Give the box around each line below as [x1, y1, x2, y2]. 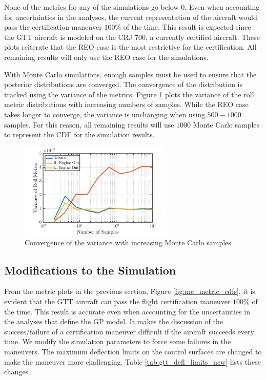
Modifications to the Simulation [4, 262, 176, 278]
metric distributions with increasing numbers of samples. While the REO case [4, 99, 249, 110]
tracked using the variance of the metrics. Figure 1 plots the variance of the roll [4, 89, 254, 99]
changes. [4, 366, 31, 377]
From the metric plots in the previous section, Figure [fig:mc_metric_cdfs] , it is [4, 286, 255, 297]
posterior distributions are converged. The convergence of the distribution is [4, 79, 243, 90]
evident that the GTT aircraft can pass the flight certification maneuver [4, 295, 231, 306]
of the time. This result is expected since [123, 22, 251, 32]
